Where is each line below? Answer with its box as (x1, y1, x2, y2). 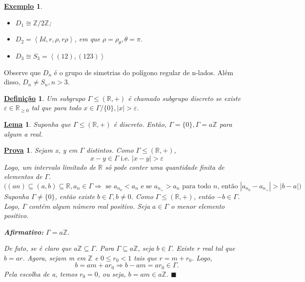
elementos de (4, 171, 42, 181)
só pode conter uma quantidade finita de (105, 161, 224, 172)
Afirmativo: (4, 226, 44, 237)
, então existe (55, 191, 95, 201)
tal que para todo (31, 102, 81, 113)
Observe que (4, 67, 41, 77)
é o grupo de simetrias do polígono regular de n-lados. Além (54, 67, 233, 77)
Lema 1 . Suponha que (4, 119, 71, 129)
